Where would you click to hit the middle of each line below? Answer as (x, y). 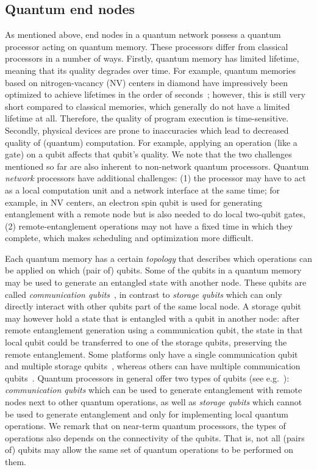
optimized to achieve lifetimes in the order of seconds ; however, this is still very (155, 94)
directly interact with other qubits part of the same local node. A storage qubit (153, 306)
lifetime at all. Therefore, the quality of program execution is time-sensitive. (147, 118)
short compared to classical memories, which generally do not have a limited (148, 106)
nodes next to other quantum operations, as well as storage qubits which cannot (154, 402)
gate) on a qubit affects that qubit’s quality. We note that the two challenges (148, 154)
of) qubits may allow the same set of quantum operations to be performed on (149, 450)
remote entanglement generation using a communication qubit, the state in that (154, 330)
